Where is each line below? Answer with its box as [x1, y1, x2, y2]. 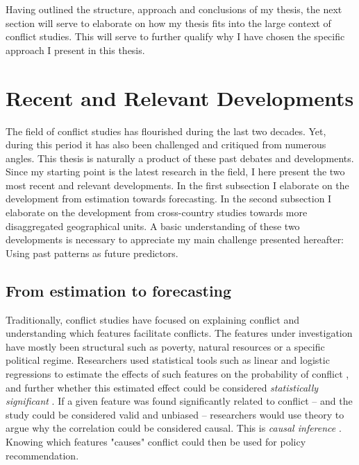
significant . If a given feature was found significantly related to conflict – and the [6, 394, 353, 408]
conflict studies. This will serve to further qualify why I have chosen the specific [6, 29, 345, 44]
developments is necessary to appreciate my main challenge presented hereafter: [6, 232, 344, 247]
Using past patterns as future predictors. [6, 245, 178, 260]
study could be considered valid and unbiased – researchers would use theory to [6, 407, 344, 421]
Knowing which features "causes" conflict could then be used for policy [6, 434, 306, 448]
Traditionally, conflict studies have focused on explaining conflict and [6, 312, 300, 326]
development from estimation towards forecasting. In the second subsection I [6, 191, 332, 206]
